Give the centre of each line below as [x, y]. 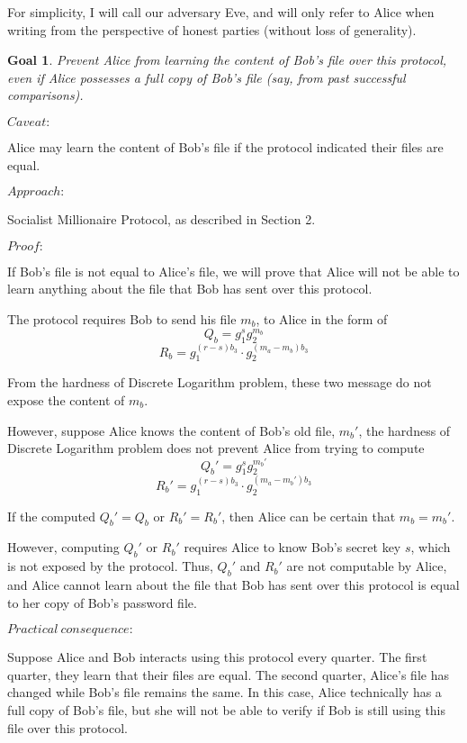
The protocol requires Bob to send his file [122, 318]
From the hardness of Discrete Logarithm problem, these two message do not [220, 382]
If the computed [51, 516]
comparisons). [45, 95]
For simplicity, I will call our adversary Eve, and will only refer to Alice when [221, 12]
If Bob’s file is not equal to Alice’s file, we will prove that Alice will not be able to [233, 271]
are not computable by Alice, [367, 566]
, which [431, 547]
